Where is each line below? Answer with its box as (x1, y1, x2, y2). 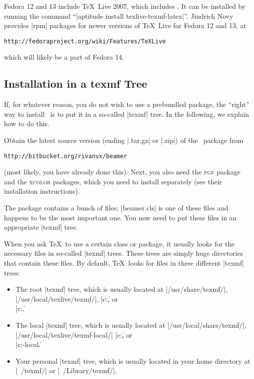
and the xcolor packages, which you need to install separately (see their (4, 176, 222, 186)
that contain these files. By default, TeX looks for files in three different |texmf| (4, 258, 244, 268)
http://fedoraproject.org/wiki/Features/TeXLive (4, 37, 166, 45)
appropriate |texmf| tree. (4, 222, 78, 232)
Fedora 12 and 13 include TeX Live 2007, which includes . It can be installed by (4, 1, 246, 11)
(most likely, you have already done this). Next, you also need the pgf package (4, 167, 241, 177)
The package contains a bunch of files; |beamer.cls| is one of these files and (4, 203, 228, 213)
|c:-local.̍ (15, 339, 41, 349)
